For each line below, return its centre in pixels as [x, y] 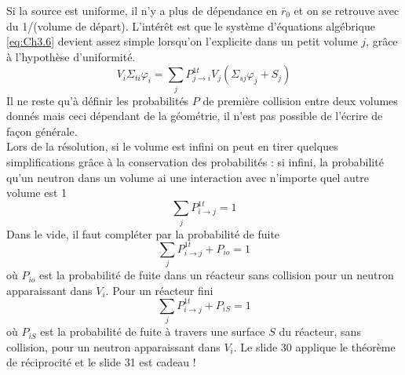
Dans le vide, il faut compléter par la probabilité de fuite [143, 233]
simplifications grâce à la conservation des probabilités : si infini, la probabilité [195, 162]
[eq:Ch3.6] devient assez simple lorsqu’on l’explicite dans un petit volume [182, 41]
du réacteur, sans [320, 331]
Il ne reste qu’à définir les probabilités [98, 100]
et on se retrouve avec [347, 10]
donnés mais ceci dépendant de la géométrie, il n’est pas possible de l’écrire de [195, 116]
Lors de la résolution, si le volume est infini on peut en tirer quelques [172, 146]
